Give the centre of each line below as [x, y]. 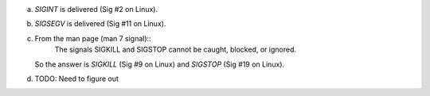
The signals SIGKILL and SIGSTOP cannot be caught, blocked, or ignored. [175, 50]
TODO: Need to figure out [77, 79]
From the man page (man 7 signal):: [93, 38]
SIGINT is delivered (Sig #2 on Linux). [96, 9]
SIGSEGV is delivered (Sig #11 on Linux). [100, 24]
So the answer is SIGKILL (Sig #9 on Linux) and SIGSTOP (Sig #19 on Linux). [160, 64]
